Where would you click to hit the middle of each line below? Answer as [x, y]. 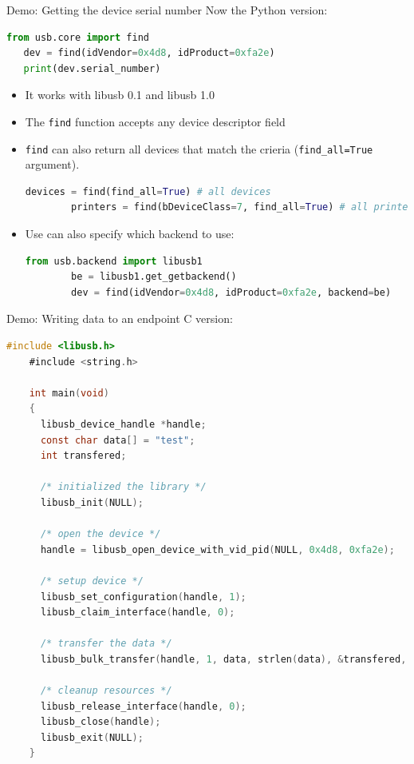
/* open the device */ [101, 534]
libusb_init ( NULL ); [92, 502]
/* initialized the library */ [123, 487]
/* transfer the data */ [106, 644]
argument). [52, 164]
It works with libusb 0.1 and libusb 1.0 [120, 95]
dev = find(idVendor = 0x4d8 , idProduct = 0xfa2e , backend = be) [231, 292]
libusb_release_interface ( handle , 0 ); [143, 706]
